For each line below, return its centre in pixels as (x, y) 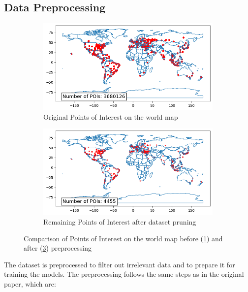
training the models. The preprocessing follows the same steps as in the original (124, 274)
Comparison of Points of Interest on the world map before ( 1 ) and (123, 238)
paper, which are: (30, 284)
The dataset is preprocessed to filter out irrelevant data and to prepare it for (120, 264)
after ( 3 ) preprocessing (58, 248)
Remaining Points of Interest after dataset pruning (120, 222)
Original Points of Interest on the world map (111, 116)
